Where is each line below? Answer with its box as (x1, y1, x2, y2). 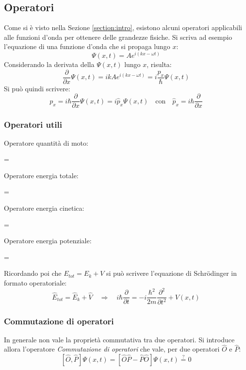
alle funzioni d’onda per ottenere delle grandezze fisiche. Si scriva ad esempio (4, 32, 232, 42)
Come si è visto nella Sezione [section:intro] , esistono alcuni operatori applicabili (4, 22, 242, 33)
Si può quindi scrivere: (4, 83, 70, 93)
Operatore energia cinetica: (4, 202, 84, 213)
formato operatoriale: (4, 277, 67, 287)
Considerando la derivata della (4, 59, 95, 69)
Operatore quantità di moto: (4, 137, 88, 148)
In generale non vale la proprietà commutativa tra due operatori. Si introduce (4, 334, 235, 344)
